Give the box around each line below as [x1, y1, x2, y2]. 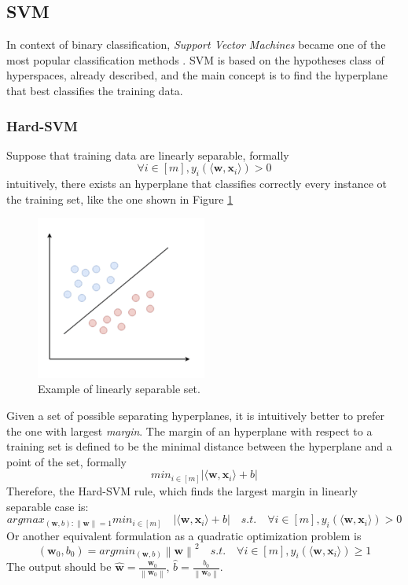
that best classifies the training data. [6, 82, 183, 98]
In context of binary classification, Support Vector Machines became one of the [6, 36, 386, 53]
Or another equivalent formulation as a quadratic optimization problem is [6, 527, 362, 543]
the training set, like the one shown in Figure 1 [6, 190, 233, 207]
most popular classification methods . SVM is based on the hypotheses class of [6, 51, 384, 68]
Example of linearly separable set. [38, 381, 200, 397]
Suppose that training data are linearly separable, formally [6, 146, 289, 163]
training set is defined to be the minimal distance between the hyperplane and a [6, 438, 392, 454]
